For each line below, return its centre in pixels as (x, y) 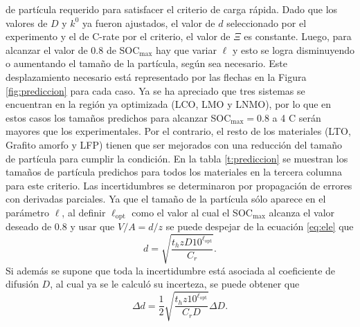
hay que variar (186, 49)
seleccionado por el (267, 22)
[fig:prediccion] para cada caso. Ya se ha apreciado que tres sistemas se (155, 90)
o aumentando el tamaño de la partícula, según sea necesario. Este (146, 63)
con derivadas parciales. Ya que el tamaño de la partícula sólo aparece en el (166, 199)
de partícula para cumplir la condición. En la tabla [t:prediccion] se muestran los (177, 158)
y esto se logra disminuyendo (293, 49)
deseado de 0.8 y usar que (60, 226)
